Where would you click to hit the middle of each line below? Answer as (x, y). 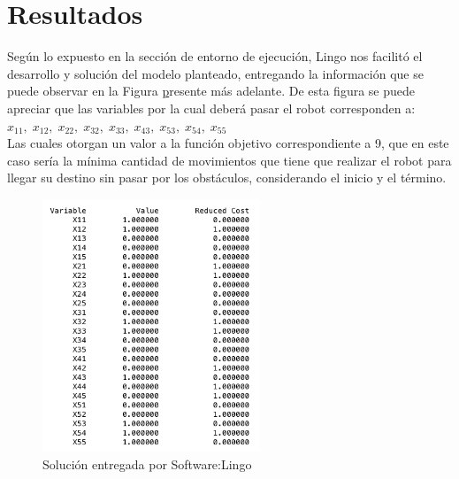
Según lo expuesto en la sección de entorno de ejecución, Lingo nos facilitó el (215, 56)
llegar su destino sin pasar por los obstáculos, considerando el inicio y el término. (227, 178)
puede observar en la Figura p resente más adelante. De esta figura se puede (211, 91)
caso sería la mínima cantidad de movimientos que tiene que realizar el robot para (229, 160)
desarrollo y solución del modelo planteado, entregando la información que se (215, 73)
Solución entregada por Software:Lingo (147, 464)
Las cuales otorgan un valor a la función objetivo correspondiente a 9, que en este (228, 143)
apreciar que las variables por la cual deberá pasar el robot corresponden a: (211, 108)
